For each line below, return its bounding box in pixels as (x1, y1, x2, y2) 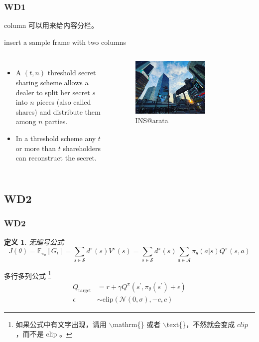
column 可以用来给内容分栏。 (4, 20, 98, 30)
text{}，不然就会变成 (166, 319, 235, 329)
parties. (44, 116, 68, 127)
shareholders (63, 143, 101, 153)
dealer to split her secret (15, 87, 90, 97)
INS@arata (135, 115, 168, 126)
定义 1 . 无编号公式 (4, 236, 64, 247)
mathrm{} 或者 (113, 319, 161, 329)
